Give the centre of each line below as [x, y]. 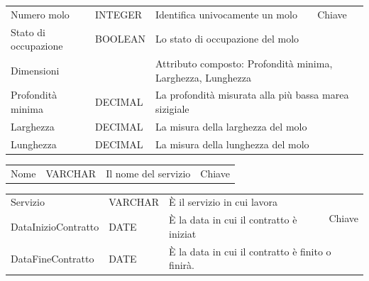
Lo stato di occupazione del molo [227, 39]
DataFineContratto [53, 258]
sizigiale [172, 109]
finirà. [182, 265]
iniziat [183, 233]
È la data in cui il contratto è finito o [250, 251]
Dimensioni [35, 70]
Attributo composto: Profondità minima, [244, 64]
